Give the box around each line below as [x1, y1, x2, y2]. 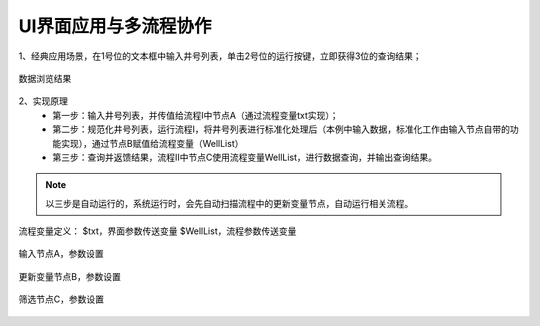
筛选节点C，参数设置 [18, 293, 105, 305]
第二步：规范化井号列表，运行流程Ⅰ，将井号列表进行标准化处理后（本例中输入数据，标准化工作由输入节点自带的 [52, 123, 510, 135]
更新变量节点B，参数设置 [18, 270, 122, 282]
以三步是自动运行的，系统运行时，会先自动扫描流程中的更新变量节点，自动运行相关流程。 [45, 197, 414, 209]
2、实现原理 [18, 95, 69, 107]
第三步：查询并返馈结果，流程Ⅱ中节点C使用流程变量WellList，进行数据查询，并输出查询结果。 [52, 151, 438, 163]
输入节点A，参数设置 [18, 248, 104, 260]
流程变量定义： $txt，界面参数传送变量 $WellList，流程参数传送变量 [18, 225, 297, 237]
